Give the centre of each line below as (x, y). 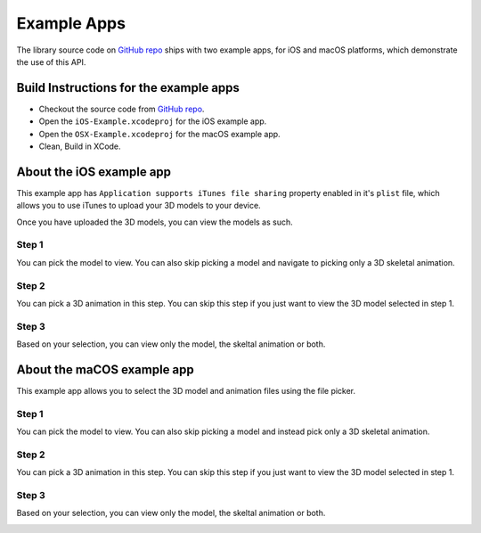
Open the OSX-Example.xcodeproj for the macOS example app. (159, 134)
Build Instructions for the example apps (128, 88)
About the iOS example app (94, 172)
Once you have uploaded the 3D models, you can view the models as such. (155, 222)
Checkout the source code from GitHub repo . (122, 109)
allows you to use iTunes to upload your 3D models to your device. (139, 206)
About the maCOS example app (106, 369)
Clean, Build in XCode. (80, 146)
